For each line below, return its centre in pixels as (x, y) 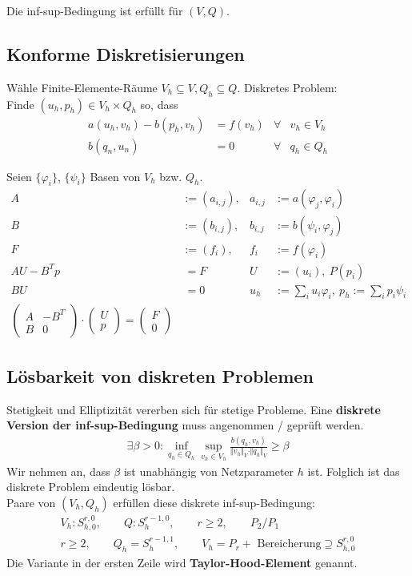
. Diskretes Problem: (287, 87)
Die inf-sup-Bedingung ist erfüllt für (95, 10)
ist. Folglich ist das (354, 471)
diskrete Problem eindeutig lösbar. (91, 487)
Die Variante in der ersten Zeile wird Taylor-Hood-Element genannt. (182, 562)
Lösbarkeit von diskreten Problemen (160, 375)
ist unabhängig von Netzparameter (209, 471)
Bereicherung (289, 544)
